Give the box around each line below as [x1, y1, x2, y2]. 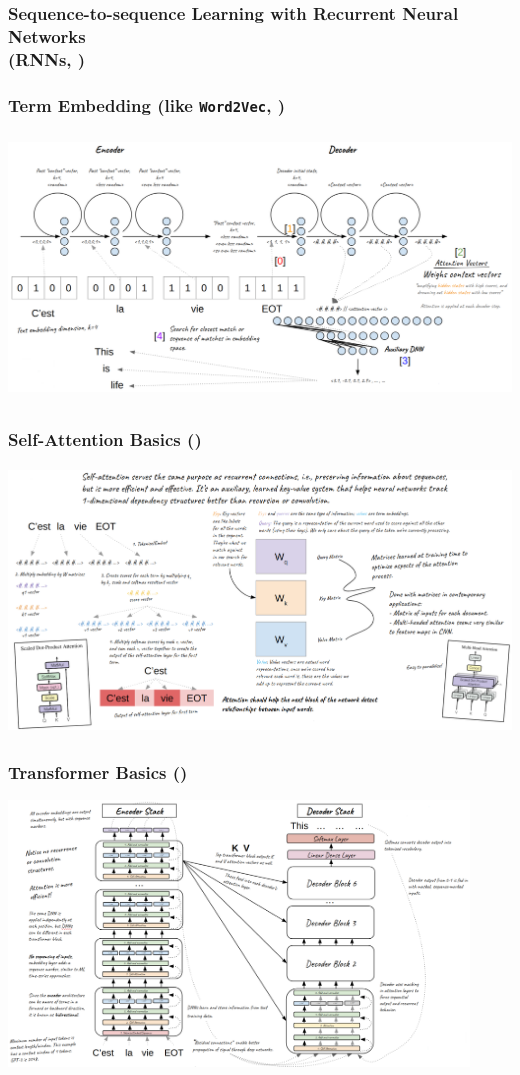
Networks [8, 23, 86, 48]
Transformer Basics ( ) [8, 760, 188, 785]
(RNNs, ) [8, 46, 86, 71]
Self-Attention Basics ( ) [8, 426, 202, 451]
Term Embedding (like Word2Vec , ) [8, 92, 286, 117]
